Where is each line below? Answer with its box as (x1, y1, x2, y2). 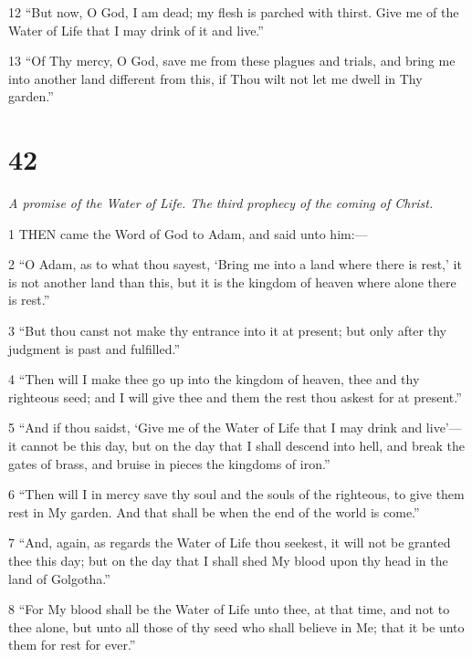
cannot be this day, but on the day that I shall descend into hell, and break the (20, 436, 466, 455)
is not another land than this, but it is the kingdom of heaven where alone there (8, 272, 456, 291)
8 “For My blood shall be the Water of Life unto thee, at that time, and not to (8, 600, 450, 619)
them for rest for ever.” (8, 635, 136, 654)
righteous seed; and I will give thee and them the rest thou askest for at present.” (8, 387, 462, 406)
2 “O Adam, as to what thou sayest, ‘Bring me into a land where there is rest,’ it (8, 255, 462, 274)
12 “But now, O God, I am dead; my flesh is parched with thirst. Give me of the (8, 3, 459, 21)
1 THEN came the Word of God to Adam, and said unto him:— (8, 224, 368, 243)
